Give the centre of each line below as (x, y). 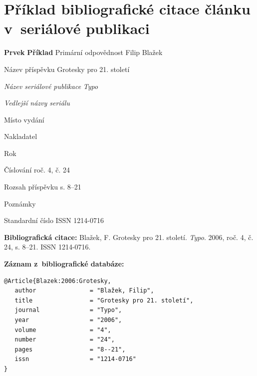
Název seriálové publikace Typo (51, 86)
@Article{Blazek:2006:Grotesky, (58, 281)
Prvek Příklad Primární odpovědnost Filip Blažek (83, 52)
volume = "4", (63, 330)
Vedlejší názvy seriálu (37, 103)
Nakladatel (21, 136)
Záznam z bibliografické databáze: (64, 264)
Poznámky (20, 203)
